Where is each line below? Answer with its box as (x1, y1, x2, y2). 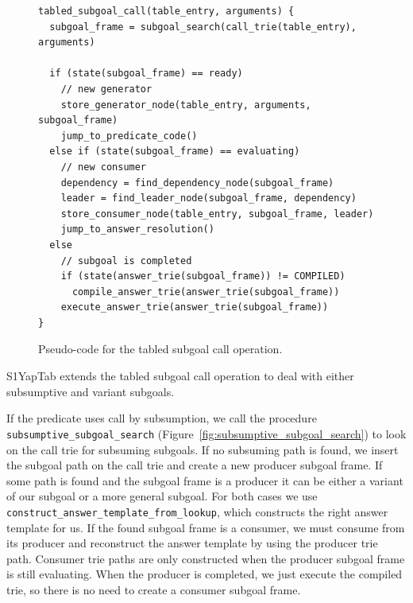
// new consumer (60, 161, 147, 173)
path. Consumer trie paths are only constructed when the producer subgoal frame (6, 550, 405, 566)
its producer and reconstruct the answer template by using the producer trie (6, 535, 378, 551)
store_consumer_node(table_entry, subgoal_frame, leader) (60, 208, 374, 220)
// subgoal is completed (60, 255, 192, 266)
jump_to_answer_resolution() (60, 224, 214, 235)
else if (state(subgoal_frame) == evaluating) (49, 146, 300, 158)
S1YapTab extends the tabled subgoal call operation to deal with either (6, 368, 354, 384)
